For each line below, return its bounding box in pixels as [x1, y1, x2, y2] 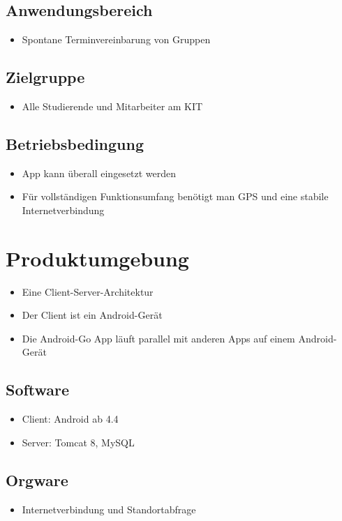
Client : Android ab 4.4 [22, 411, 119, 426]
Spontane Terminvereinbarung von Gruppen [22, 32, 211, 47]
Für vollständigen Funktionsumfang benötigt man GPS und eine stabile [22, 189, 329, 204]
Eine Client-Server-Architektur [22, 284, 154, 299]
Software [6, 379, 70, 400]
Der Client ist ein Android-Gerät [22, 308, 163, 322]
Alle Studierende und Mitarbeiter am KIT [22, 99, 203, 113]
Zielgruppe [6, 66, 85, 88]
